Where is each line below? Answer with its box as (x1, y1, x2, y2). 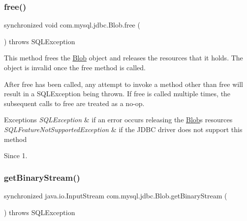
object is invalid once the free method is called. (4, 62, 146, 72)
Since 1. (4, 150, 28, 161)
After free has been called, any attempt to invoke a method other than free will (4, 79, 243, 89)
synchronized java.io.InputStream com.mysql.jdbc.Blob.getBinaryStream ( (4, 190, 227, 200)
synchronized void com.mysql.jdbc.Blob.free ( (4, 20, 140, 30)
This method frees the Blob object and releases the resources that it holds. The (4, 53, 243, 63)
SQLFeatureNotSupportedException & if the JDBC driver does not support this (4, 124, 243, 134)
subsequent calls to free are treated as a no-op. (4, 98, 145, 108)
